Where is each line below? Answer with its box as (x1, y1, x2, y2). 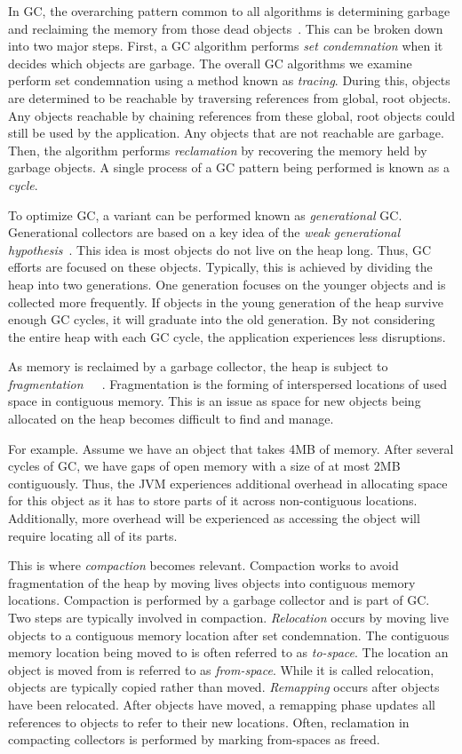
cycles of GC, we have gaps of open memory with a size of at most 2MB (8, 456, 401, 475)
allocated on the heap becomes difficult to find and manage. (8, 409, 334, 428)
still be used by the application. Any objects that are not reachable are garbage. (8, 123, 444, 142)
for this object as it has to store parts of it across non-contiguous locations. (8, 491, 418, 510)
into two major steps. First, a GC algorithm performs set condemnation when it (8, 36, 443, 55)
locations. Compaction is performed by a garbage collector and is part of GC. (8, 591, 430, 609)
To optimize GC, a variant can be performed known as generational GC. (8, 205, 402, 224)
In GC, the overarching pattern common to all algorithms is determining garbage (8, 2, 450, 20)
